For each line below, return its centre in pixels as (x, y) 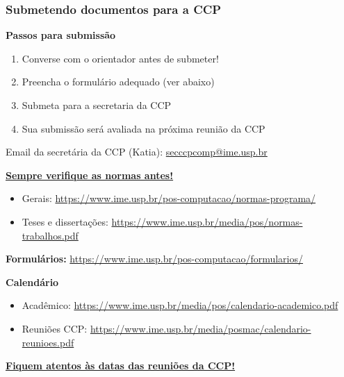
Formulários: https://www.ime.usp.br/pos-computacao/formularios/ (155, 259)
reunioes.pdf (48, 342)
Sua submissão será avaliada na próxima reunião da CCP (144, 128)
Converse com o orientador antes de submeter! (120, 58)
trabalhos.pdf (50, 235)
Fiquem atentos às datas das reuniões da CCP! (121, 366)
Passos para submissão (61, 35)
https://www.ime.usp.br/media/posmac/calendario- (200, 328)
